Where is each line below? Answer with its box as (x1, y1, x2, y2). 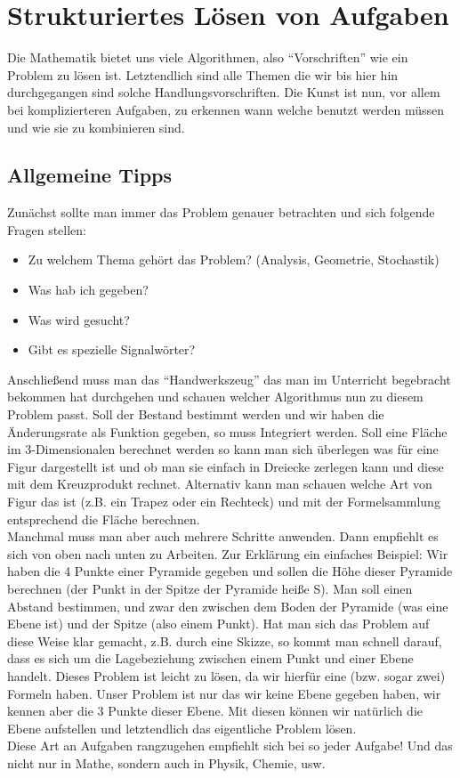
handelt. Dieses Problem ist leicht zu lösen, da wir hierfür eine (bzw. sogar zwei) (7, 666, 446, 685)
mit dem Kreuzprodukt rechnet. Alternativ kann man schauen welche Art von (7, 474, 432, 493)
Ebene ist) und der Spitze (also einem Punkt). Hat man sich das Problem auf (7, 614, 430, 633)
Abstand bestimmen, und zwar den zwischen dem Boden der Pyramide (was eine (7, 596, 448, 615)
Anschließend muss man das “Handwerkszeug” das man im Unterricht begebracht (7, 369, 451, 388)
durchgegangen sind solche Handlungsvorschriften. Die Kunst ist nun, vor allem (7, 83, 440, 101)
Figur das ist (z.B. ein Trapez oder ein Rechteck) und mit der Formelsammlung (7, 492, 440, 511)
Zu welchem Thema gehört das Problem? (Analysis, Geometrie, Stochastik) (28, 250, 440, 269)
